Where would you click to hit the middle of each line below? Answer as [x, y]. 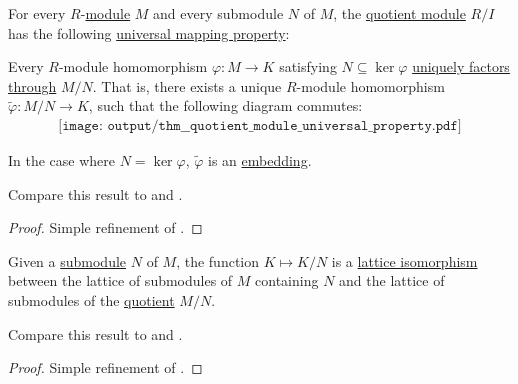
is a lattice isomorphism [404, 260]
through [32, 85]
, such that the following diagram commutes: [225, 105]
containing [287, 280]
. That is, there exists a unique [187, 85]
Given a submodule [67, 260]
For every [37, 13]
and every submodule [218, 13]
